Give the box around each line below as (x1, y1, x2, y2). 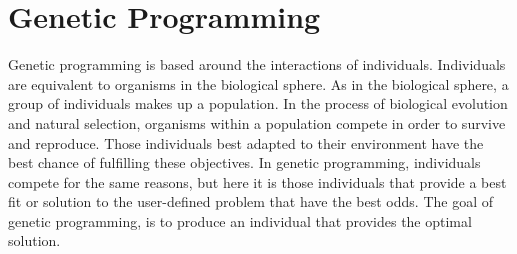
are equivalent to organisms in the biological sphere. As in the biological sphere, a (8, 73, 509, 94)
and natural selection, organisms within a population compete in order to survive (8, 112, 506, 133)
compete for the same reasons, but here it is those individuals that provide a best (8, 171, 507, 192)
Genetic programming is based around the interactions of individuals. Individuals (8, 54, 506, 75)
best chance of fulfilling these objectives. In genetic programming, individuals (8, 152, 481, 173)
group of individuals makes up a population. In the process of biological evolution (8, 93, 508, 114)
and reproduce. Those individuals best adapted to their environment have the (8, 132, 484, 153)
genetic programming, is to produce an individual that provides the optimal (8, 210, 472, 231)
